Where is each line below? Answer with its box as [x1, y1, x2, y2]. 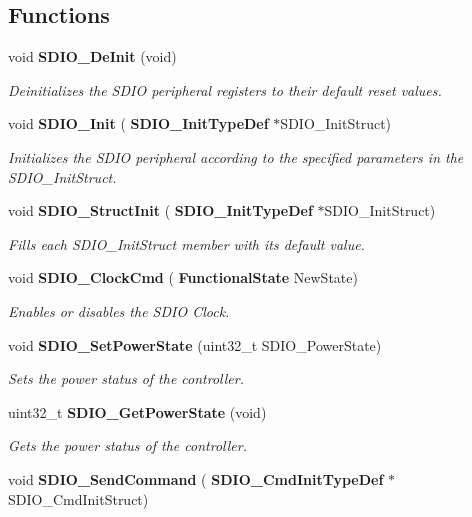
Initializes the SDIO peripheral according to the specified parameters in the [8, 146, 464, 167]
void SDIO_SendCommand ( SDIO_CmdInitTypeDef [8, 468, 384, 489]
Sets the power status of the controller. [8, 368, 244, 389]
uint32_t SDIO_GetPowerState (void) [8, 401, 267, 422]
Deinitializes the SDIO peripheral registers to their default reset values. [8, 79, 442, 100]
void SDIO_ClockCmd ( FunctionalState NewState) [8, 267, 358, 288]
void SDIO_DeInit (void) [8, 46, 177, 67]
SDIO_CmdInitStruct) [8, 488, 149, 509]
